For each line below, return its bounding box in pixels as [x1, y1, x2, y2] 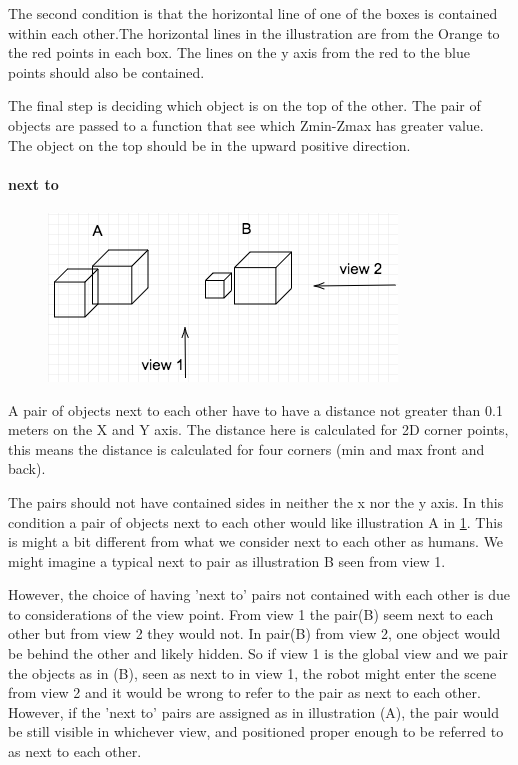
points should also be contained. [8, 61, 205, 82]
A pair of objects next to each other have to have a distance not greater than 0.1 [8, 399, 503, 420]
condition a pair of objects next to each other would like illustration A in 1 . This [8, 511, 503, 532]
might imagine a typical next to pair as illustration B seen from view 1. [8, 550, 446, 571]
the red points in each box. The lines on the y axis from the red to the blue [8, 42, 470, 63]
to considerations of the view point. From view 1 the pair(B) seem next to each [8, 603, 494, 624]
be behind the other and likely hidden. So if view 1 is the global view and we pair [8, 643, 508, 664]
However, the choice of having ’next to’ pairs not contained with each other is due [8, 584, 510, 605]
